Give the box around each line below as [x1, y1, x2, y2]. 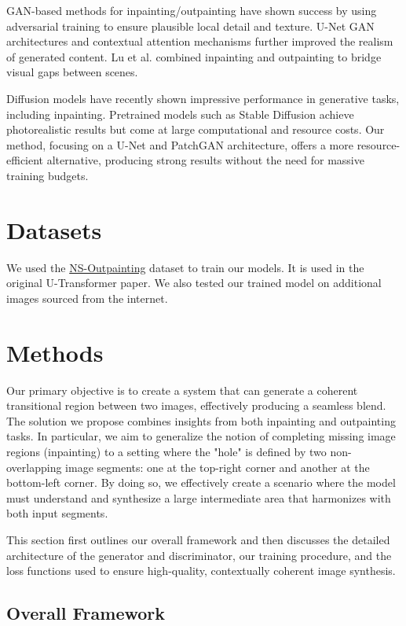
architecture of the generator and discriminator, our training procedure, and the [6, 547, 392, 563]
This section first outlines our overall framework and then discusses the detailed [6, 531, 390, 547]
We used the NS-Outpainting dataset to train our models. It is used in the [6, 259, 364, 275]
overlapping [6, 458, 62, 475]
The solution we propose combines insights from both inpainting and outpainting [6, 412, 396, 429]
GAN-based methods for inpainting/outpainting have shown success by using [6, 2, 377, 18]
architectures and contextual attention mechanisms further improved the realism [6, 33, 393, 50]
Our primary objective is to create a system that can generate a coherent [6, 381, 358, 398]
